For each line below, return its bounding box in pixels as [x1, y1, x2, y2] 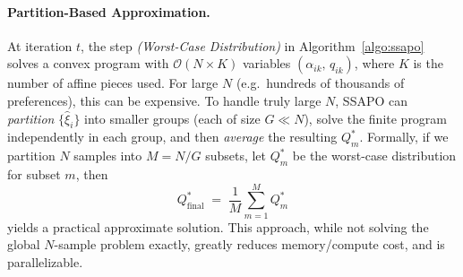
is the [413, 54, 443, 73]
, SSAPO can [335, 91, 408, 109]
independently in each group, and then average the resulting [7, 127, 338, 146]
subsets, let [205, 146, 267, 165]
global [7, 235, 40, 254]
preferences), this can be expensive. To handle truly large [7, 91, 322, 109]
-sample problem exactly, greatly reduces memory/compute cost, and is [54, 235, 445, 254]
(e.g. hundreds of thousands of [236, 74, 405, 92]
